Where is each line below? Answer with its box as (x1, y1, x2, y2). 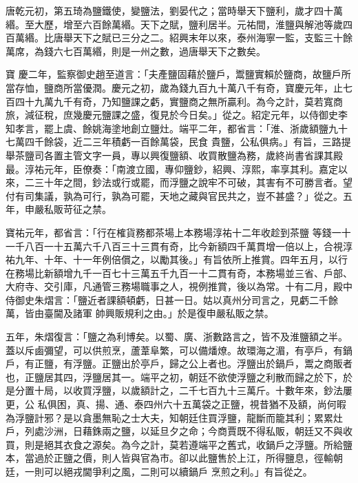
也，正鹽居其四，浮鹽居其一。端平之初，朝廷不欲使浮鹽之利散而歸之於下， (6, 369, 343, 384)
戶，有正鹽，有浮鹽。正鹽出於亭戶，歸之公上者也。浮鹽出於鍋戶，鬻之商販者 (6, 356, 352, 371)
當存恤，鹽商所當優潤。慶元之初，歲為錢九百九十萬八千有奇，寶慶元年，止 (6, 80, 343, 94)
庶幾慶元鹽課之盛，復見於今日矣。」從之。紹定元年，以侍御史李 (63, 107, 348, 122)
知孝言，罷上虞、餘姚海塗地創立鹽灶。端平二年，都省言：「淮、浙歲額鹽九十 (6, 121, 348, 135)
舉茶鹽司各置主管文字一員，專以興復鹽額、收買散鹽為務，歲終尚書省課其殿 (6, 147, 343, 162)
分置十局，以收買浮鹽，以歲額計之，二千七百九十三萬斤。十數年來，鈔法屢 (14, 383, 352, 398)
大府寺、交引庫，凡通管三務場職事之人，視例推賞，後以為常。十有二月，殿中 (6, 279, 352, 294)
